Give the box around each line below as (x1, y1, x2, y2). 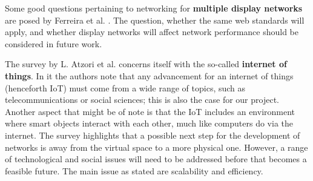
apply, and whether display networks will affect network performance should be (5, 25, 298, 38)
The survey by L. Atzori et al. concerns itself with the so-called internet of (5, 58, 287, 70)
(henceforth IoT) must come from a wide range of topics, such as (5, 81, 246, 94)
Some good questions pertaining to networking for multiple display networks (5, 2, 303, 14)
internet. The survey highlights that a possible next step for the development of (5, 128, 300, 141)
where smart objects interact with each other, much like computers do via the (5, 117, 293, 130)
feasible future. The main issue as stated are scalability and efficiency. (5, 164, 263, 177)
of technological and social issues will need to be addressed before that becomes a (5, 153, 307, 165)
